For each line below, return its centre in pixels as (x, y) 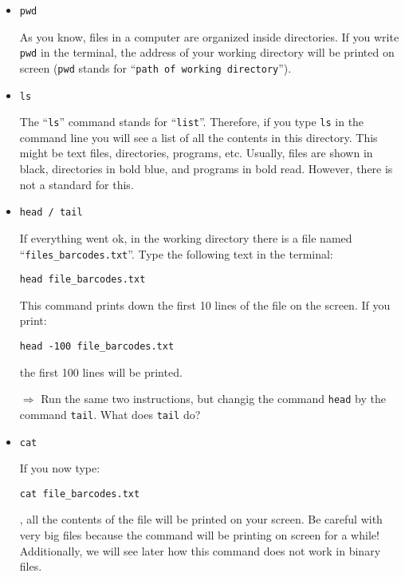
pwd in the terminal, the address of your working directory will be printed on (207, 52)
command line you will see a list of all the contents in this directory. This (199, 137)
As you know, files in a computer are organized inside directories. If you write (209, 36)
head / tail (51, 213)
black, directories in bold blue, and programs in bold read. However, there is (206, 169)
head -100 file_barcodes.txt (97, 346)
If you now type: (60, 468)
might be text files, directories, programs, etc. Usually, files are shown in (196, 153)
